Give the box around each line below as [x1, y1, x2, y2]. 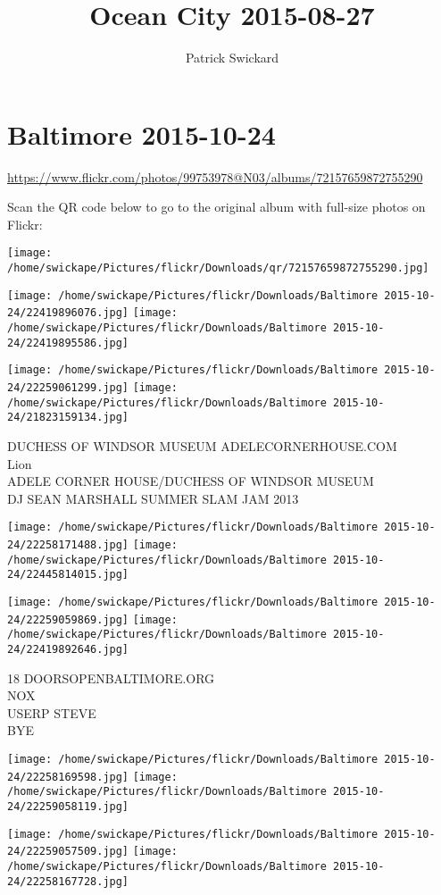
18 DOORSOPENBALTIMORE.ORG [7, 668, 215, 687]
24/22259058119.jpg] [7, 799, 129, 813]
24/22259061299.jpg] [7, 381, 129, 395]
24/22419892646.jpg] [7, 642, 129, 656]
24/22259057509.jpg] [7, 845, 129, 858]
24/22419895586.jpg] [7, 336, 129, 349]
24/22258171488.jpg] [7, 539, 129, 552]
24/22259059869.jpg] [7, 613, 129, 626]
